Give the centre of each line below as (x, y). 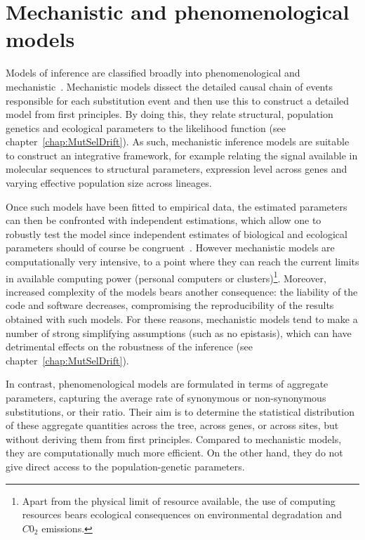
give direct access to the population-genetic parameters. (125, 466)
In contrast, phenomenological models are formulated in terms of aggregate (167, 384)
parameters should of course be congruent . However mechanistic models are (170, 248)
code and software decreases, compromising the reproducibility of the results (170, 305)
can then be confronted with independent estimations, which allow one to (164, 220)
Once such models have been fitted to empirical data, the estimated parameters (177, 206)
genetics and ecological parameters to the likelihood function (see (146, 127)
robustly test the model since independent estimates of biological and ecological (177, 233)
